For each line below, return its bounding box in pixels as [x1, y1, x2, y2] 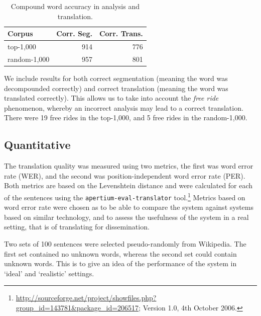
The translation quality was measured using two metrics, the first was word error [4, 161, 253, 171]
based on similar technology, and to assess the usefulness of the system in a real [4, 211, 249, 222]
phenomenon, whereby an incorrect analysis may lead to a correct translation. [4, 102, 243, 113]
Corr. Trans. [99, 28, 143, 39]
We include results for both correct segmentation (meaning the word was [4, 72, 228, 83]
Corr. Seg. [56, 28, 92, 39]
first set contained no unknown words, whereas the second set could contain [4, 248, 237, 259]
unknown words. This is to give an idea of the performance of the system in [4, 258, 237, 269]
